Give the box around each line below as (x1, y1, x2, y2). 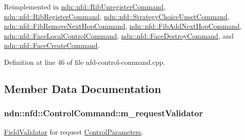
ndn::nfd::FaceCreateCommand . (4, 40, 100, 50)
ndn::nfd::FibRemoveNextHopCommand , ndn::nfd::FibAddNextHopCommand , (4, 21, 242, 31)
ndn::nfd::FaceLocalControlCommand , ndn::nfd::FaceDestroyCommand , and (4, 30, 234, 41)
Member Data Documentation (4, 81, 162, 96)
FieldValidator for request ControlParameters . (4, 126, 143, 137)
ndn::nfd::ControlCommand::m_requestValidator (4, 107, 203, 119)
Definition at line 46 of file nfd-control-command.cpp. (4, 56, 165, 67)
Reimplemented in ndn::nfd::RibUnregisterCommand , (4, 1, 165, 11)
